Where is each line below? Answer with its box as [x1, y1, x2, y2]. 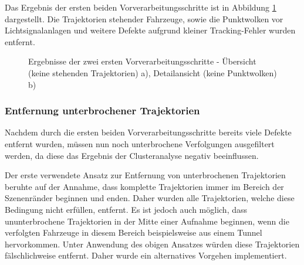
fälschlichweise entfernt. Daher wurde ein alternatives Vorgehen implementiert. [5, 249, 287, 261]
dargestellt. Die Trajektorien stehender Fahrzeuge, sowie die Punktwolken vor [5, 12, 283, 25]
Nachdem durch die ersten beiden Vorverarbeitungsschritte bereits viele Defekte [5, 126, 292, 138]
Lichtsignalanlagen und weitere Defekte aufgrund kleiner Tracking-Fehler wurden [5, 24, 296, 36]
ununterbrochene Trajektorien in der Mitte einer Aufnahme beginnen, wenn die [5, 215, 289, 227]
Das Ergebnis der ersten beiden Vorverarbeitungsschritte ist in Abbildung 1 [5, 1, 276, 13]
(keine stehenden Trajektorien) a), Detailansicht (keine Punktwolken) [28, 66, 277, 79]
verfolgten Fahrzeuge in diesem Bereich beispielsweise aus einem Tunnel [5, 226, 262, 239]
